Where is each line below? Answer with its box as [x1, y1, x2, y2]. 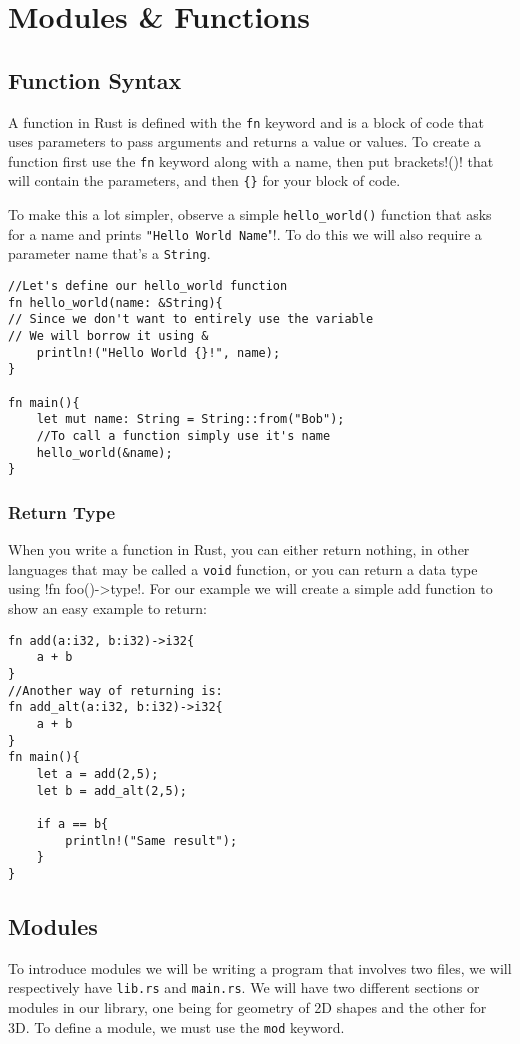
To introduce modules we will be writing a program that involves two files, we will [8, 957, 512, 978]
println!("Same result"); [65, 833, 238, 848]
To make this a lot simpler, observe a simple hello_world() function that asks [8, 204, 492, 225]
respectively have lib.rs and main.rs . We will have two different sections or [8, 977, 480, 998]
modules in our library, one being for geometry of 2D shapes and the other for [8, 996, 487, 1017]
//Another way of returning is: [8, 683, 223, 698]
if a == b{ [36, 816, 109, 831]
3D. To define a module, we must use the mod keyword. [8, 1016, 345, 1037]
